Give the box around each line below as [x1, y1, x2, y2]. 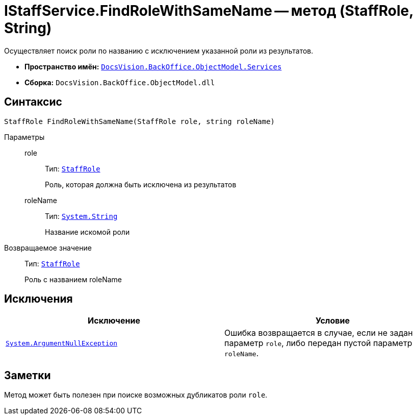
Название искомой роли [45, 227, 130, 236]
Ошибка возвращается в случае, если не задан [224, 328, 413, 338]
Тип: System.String [45, 211, 118, 220]
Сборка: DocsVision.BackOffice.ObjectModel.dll [24, 78, 215, 87]
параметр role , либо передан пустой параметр [224, 338, 412, 349]
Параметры [4, 132, 45, 141]
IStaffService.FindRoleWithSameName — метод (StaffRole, [4, 2, 413, 19]
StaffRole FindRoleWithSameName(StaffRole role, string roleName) [4, 117, 275, 126]
